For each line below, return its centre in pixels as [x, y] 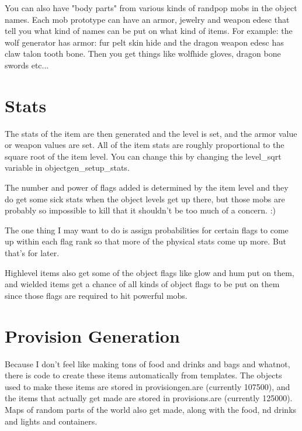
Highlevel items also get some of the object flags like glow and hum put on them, [150, 272]
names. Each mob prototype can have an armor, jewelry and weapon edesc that [147, 19]
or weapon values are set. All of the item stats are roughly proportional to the [145, 145]
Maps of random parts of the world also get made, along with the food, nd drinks [151, 409]
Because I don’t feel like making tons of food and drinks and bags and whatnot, [147, 363]
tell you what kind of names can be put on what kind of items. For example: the [149, 31]
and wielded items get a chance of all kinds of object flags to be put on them [142, 284]
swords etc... [27, 65]
